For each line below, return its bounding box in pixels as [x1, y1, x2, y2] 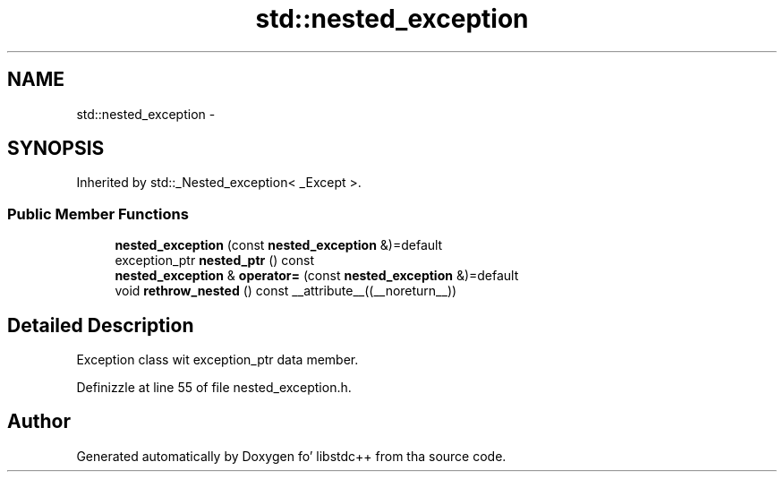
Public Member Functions [7, 204, 189, 223]
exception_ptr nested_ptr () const [115, 252, 314, 269]
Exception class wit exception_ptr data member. [76, 352, 359, 368]
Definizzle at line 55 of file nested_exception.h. [76, 380, 352, 396]
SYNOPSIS [7, 137, 105, 160]
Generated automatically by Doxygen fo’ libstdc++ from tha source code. [76, 448, 507, 464]
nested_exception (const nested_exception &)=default [115, 237, 443, 253]
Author [7, 410, 71, 433]
